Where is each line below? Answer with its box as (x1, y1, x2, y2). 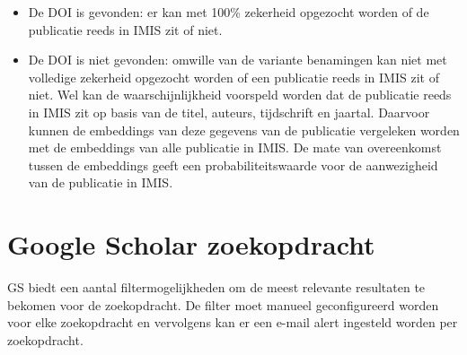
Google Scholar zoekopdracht (7, 226, 375, 263)
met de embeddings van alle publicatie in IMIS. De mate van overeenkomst (28, 138, 442, 157)
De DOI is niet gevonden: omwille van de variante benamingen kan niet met (28, 50, 447, 69)
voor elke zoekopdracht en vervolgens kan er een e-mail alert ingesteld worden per (7, 313, 458, 332)
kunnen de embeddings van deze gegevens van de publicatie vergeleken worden (28, 120, 460, 139)
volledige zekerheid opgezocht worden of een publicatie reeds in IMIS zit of (28, 67, 439, 86)
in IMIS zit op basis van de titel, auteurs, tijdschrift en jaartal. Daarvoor (28, 102, 430, 121)
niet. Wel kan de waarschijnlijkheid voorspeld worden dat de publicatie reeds (28, 85, 452, 104)
